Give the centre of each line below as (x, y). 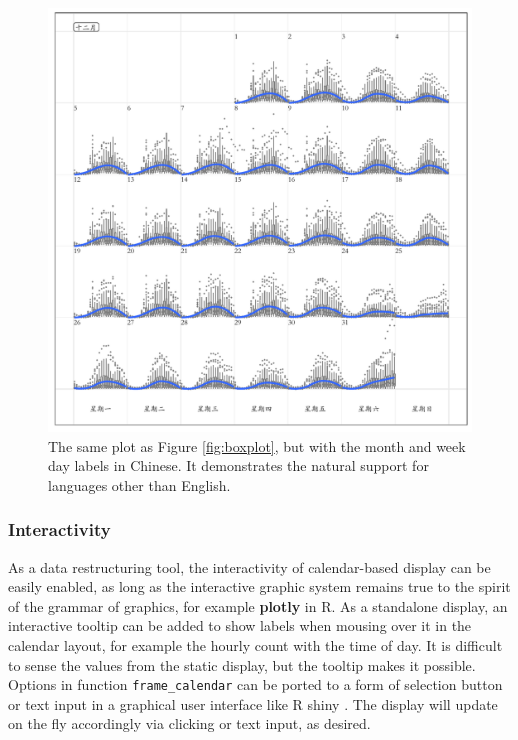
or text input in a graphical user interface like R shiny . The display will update (253, 703)
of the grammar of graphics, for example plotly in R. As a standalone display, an (258, 605)
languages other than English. (139, 484)
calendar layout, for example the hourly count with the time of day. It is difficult (255, 644)
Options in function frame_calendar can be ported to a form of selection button (255, 684)
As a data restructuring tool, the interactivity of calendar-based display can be (249, 566)
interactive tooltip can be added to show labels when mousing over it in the (240, 625)
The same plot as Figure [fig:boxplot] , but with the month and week (257, 445)
